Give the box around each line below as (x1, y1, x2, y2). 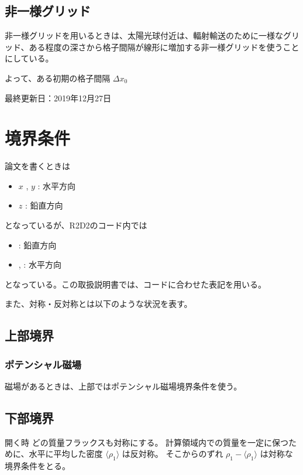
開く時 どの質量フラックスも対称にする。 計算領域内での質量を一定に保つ (5, 436, 289, 448)
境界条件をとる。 (5, 460, 70, 472)
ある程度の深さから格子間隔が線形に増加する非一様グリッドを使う (29, 40, 283, 53)
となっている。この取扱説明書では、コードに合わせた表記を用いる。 (5, 278, 266, 290)
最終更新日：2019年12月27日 (5, 91, 111, 104)
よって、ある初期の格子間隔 (5, 71, 111, 84)
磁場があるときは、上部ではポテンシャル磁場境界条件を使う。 (5, 380, 242, 392)
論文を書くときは (5, 160, 70, 172)
